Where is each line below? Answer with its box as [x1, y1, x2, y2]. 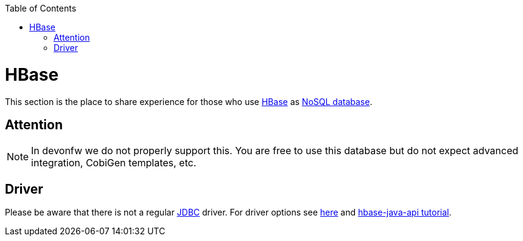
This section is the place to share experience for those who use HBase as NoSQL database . [5, 96, 373, 107]
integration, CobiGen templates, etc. [31, 157, 197, 169]
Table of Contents [5, 3, 77, 13]
